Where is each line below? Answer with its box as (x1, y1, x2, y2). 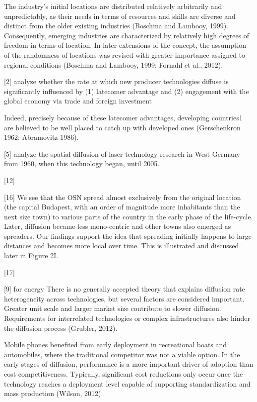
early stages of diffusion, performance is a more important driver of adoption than (4, 359, 254, 369)
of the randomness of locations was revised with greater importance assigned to (4, 49, 246, 60)
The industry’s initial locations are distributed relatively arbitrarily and (4, 1, 222, 11)
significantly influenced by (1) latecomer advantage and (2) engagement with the (4, 86, 249, 96)
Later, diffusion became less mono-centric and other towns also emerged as (4, 221, 231, 231)
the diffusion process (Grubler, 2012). (4, 322, 118, 333)
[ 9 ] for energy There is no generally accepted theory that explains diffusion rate (4, 284, 245, 294)
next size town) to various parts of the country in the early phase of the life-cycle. (4, 211, 253, 221)
